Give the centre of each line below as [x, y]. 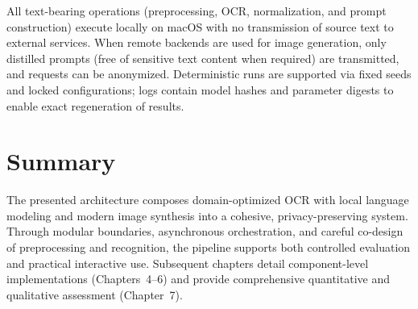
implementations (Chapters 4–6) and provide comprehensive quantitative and [198, 279]
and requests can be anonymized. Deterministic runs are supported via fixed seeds [209, 74]
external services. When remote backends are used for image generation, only [197, 42]
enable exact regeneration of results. [95, 105]
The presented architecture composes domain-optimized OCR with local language [208, 200]
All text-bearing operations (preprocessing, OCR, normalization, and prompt [197, 10]
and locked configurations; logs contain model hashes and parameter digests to [200, 89]
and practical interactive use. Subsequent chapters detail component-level [188, 263]
